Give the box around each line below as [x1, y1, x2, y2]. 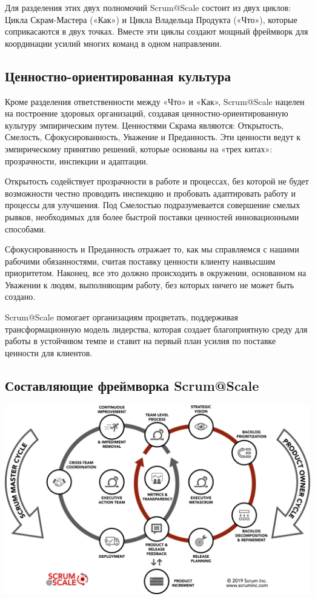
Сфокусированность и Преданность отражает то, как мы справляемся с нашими [5, 243, 299, 256]
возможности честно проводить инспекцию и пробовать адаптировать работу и [5, 186, 296, 199]
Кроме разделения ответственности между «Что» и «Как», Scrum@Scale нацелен [5, 95, 305, 107]
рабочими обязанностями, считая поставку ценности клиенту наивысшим [5, 254, 276, 267]
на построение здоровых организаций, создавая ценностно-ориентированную [5, 107, 288, 120]
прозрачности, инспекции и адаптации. [5, 154, 148, 167]
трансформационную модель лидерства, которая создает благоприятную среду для [5, 322, 308, 335]
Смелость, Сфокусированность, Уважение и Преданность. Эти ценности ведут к [5, 130, 301, 143]
